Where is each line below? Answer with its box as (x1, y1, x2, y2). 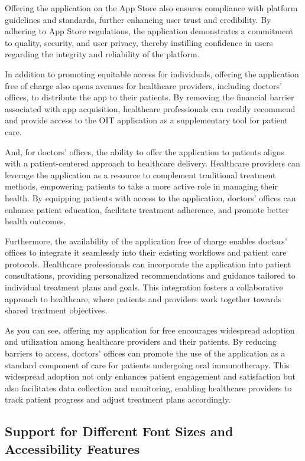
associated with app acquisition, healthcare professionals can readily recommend (5, 102, 296, 115)
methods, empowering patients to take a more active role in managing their (5, 180, 278, 192)
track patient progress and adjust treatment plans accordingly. (5, 393, 231, 406)
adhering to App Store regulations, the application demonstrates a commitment (5, 25, 294, 37)
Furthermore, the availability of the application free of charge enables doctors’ (5, 234, 287, 247)
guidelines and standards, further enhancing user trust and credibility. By (5, 13, 271, 25)
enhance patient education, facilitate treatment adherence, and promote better (5, 203, 289, 215)
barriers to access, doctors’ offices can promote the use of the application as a (5, 347, 285, 359)
